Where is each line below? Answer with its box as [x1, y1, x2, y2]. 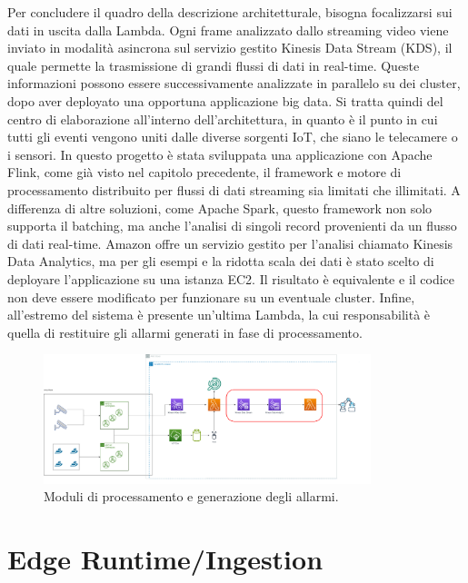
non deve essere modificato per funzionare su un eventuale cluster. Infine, [7, 287, 415, 306]
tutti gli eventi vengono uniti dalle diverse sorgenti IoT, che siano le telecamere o [7, 127, 458, 146]
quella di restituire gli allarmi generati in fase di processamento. [7, 322, 363, 341]
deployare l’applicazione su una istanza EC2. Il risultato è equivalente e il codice [7, 269, 455, 288]
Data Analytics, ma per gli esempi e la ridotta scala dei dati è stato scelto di [7, 252, 434, 271]
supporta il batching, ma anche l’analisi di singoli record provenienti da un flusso [7, 216, 457, 235]
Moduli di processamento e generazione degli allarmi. [44, 487, 339, 506]
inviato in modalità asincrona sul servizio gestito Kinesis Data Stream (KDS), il [7, 38, 453, 57]
